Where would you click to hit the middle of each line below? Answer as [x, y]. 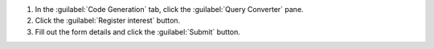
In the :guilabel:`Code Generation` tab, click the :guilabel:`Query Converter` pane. [170, 9]
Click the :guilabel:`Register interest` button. [108, 21]
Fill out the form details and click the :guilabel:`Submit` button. [138, 31]
